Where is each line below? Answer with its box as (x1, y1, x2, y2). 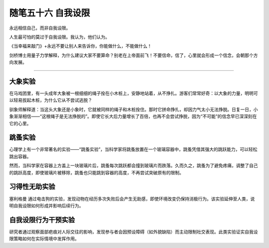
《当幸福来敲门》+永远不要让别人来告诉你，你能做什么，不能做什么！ (9, 43, 152, 49)
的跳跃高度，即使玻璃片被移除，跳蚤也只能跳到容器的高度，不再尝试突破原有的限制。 (9, 169, 184, 175)
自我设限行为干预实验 (9, 216, 75, 224)
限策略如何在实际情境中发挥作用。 (9, 236, 79, 242)
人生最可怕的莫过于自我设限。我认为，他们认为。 (9, 34, 110, 40)
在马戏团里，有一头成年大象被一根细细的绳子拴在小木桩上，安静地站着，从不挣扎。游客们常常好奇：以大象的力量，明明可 (9, 90, 258, 97)
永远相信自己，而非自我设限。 (9, 25, 71, 31)
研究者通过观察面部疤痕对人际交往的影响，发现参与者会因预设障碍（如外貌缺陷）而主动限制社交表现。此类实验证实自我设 (9, 229, 258, 235)
